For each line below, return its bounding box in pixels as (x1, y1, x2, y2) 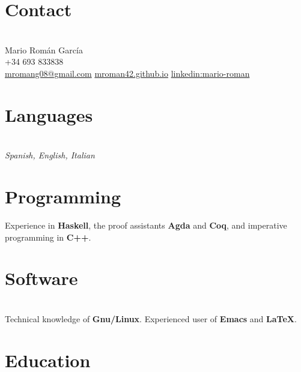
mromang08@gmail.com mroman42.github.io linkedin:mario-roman (5, 67, 250, 79)
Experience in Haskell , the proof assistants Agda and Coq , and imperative (5, 218, 287, 231)
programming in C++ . (5, 230, 91, 243)
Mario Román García (5, 43, 83, 56)
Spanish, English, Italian (5, 149, 95, 161)
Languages (5, 102, 93, 127)
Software (5, 266, 78, 290)
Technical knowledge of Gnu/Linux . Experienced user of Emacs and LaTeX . (5, 312, 297, 325)
